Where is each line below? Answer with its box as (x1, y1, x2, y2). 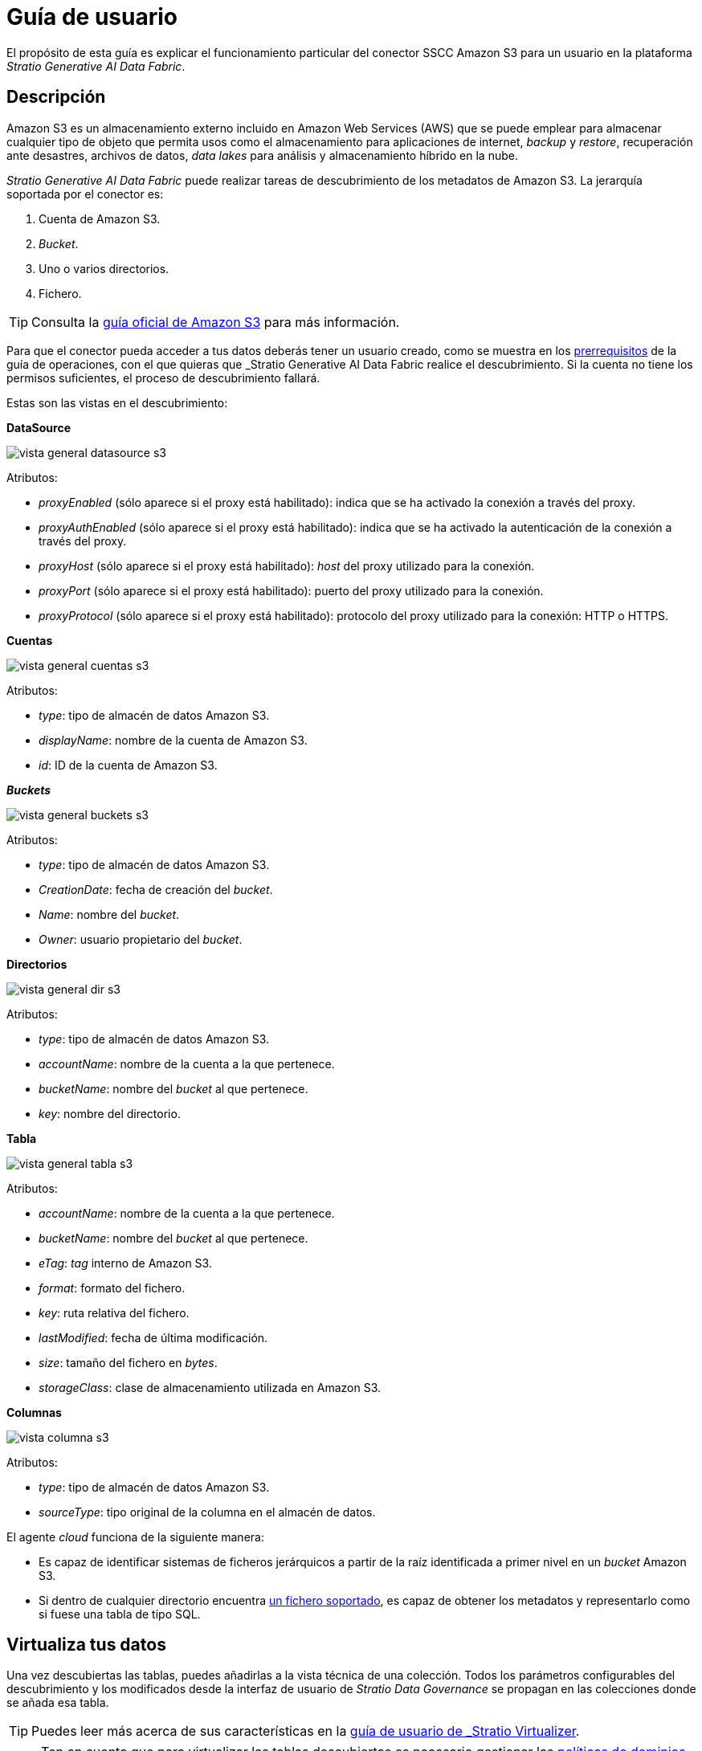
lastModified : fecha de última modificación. (39, 1330, 268, 1345)
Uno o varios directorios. (39, 261, 169, 276)
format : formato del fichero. (39, 1280, 186, 1295)
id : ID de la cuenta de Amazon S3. (39, 757, 218, 772)
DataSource (6, 420, 71, 435)
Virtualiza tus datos (6, 1635, 166, 1655)
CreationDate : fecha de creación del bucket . (39, 882, 273, 896)
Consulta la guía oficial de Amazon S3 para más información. (31, 313, 400, 330)
